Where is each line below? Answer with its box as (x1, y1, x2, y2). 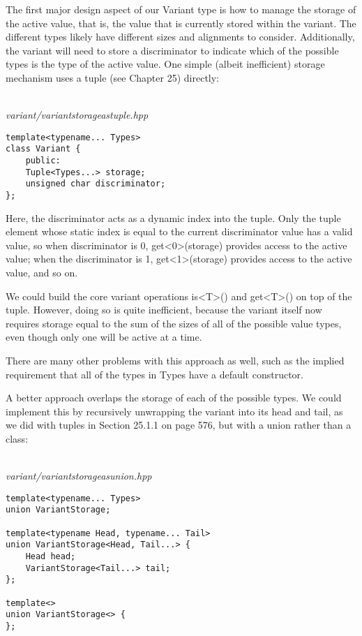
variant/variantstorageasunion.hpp (6, 468, 152, 483)
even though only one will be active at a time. (6, 330, 202, 344)
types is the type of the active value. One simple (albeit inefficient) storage (6, 57, 325, 71)
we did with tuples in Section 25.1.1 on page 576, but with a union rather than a (6, 417, 352, 432)
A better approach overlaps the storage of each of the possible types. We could (6, 390, 342, 405)
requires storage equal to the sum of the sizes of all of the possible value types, (6, 316, 342, 330)
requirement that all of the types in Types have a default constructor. (6, 367, 303, 381)
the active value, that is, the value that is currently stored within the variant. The (6, 15, 356, 30)
